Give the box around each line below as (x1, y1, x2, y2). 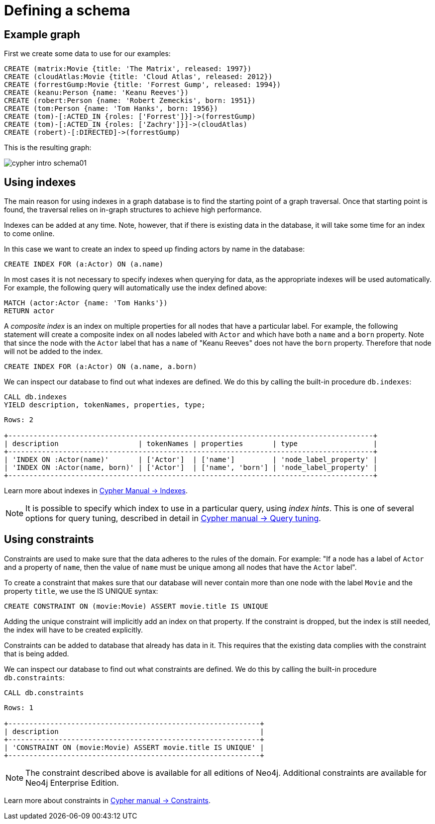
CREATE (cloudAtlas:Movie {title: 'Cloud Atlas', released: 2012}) (4, 73, 273, 81)
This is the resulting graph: (4, 143, 92, 152)
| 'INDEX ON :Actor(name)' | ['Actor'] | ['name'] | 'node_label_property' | (4, 456, 378, 464)
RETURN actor (4, 307, 55, 315)
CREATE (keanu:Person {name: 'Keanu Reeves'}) (4, 89, 189, 97)
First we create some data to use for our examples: (4, 49, 171, 58)
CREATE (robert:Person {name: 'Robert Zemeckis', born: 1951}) (4, 96, 256, 105)
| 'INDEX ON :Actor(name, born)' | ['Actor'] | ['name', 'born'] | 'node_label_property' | (4, 463, 378, 472)
